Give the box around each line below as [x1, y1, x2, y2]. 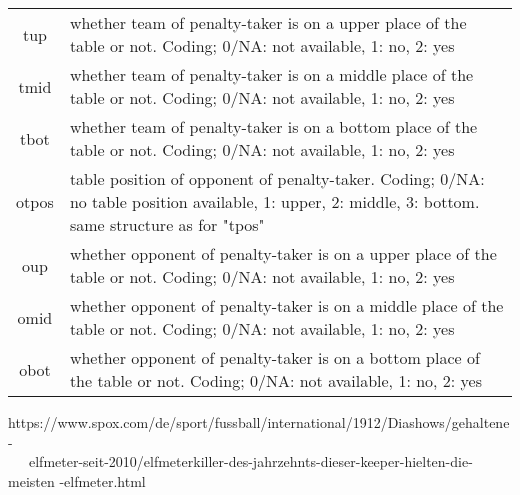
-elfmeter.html [59, 470, 146, 491]
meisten [8, 470, 55, 491]
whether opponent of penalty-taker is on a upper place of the [69, 242, 497, 265]
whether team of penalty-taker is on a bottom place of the [69, 115, 478, 138]
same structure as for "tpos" [69, 213, 265, 236]
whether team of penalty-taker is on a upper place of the [69, 11, 467, 34]
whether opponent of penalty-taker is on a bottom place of [69, 346, 480, 369]
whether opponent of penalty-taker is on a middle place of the [69, 294, 504, 317]
